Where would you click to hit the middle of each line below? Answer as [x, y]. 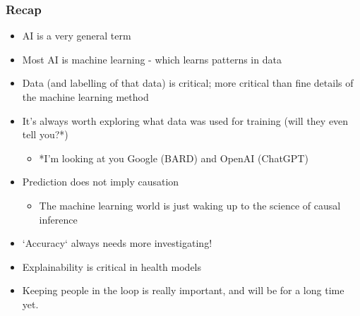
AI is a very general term [77, 36]
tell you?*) [45, 134]
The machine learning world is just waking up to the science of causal [190, 205]
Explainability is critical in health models [112, 266]
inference [58, 219]
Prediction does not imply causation [101, 182]
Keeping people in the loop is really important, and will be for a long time [183, 290]
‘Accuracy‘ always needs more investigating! [117, 243]
